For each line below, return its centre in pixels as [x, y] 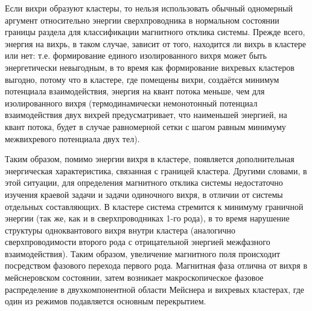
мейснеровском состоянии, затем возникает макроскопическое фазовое [134, 277]
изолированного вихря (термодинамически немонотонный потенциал [131, 103]
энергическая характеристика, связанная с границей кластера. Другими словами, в [156, 170]
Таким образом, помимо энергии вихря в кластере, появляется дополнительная [150, 159]
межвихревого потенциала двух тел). [72, 138]
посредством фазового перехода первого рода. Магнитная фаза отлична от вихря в [156, 265]
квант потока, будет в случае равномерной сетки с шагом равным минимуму [145, 126]
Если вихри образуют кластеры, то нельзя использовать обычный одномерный [149, 8]
